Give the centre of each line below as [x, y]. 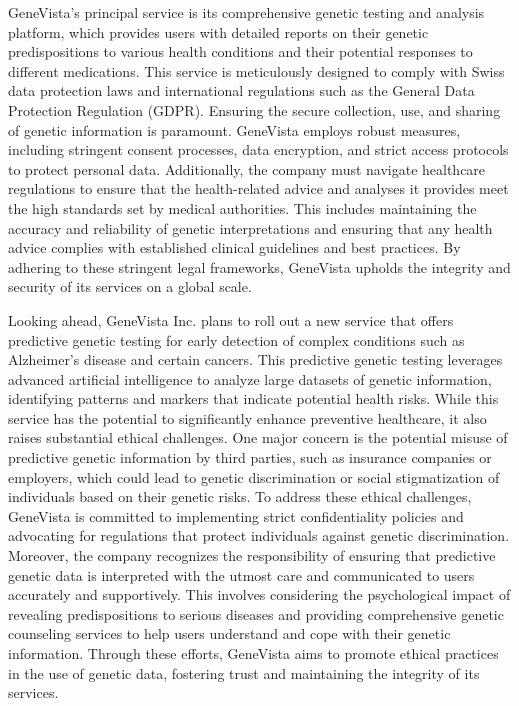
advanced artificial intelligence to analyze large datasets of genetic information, [250, 378]
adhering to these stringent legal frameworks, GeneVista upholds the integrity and [259, 266]
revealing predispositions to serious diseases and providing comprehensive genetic [256, 613]
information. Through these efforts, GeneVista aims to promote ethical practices [253, 653]
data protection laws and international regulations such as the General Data [241, 90]
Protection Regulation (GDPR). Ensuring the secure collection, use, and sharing [254, 109]
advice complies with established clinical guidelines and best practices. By [234, 247]
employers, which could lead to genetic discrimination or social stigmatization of [254, 476]
